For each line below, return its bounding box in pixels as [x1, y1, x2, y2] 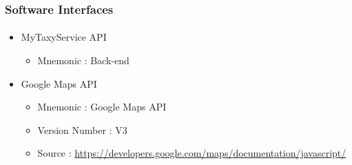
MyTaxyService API [21, 30, 107, 44]
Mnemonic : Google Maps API [37, 99, 167, 114]
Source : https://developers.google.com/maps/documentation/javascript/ [37, 146, 346, 160]
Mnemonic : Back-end [37, 53, 130, 68]
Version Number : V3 [37, 122, 127, 137]
